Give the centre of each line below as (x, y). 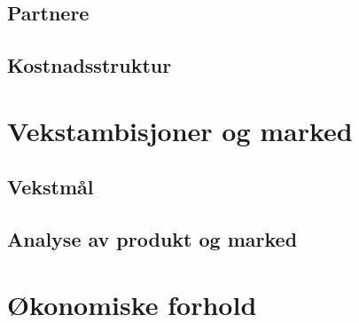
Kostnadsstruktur (90, 65)
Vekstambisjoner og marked (180, 130)
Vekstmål (51, 187)
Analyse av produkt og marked (152, 239)
